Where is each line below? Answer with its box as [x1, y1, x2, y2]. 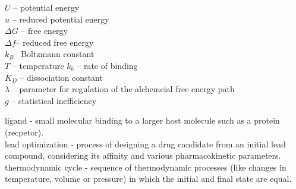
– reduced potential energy [12, 12, 109, 25]
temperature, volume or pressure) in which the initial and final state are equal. [5, 172, 292, 185]
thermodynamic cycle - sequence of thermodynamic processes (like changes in [5, 160, 286, 173]
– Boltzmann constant [14, 48, 95, 60]
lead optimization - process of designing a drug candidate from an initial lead [5, 137, 286, 150]
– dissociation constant [20, 71, 103, 83]
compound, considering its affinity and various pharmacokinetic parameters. [5, 149, 281, 162]
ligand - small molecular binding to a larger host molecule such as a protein [5, 114, 280, 127]
